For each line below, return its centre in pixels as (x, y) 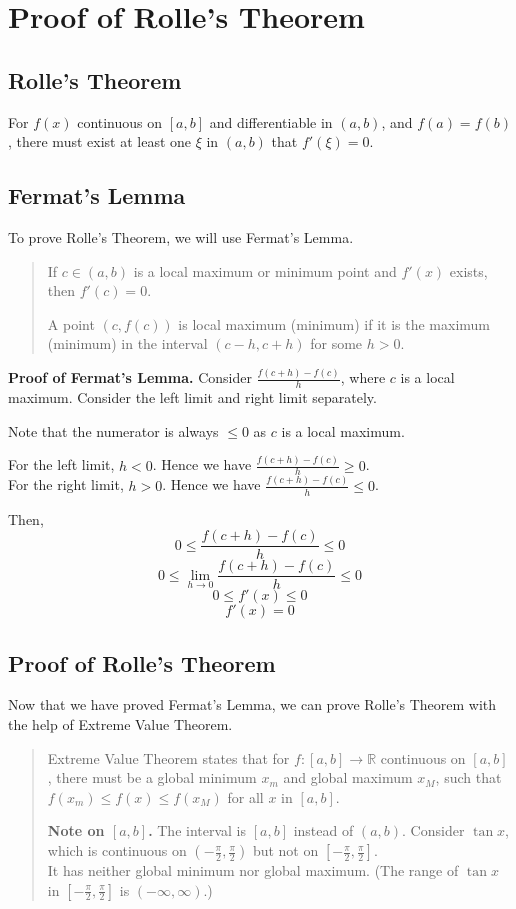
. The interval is (197, 830)
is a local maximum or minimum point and (265, 270)
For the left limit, (61, 464)
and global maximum (348, 777)
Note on (76, 830)
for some (336, 343)
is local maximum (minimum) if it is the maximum (334, 323)
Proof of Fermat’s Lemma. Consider (130, 377)
